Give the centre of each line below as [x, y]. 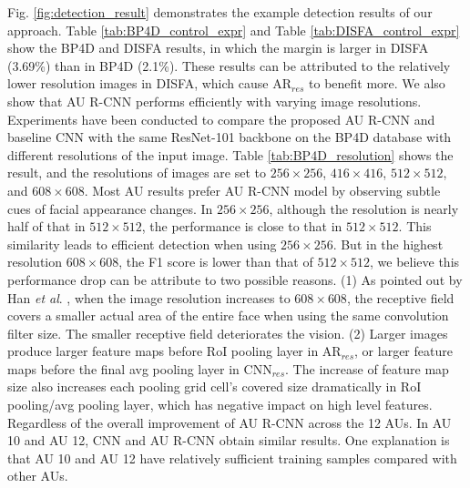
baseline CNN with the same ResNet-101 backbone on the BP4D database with [230, 137]
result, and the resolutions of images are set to [137, 173]
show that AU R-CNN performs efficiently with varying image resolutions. [215, 101]
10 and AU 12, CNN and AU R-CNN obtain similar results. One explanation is [229, 440]
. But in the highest [388, 244]
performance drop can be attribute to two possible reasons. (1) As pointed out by [235, 279]
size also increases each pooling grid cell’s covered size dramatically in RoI [215, 386]
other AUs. [38, 476]
